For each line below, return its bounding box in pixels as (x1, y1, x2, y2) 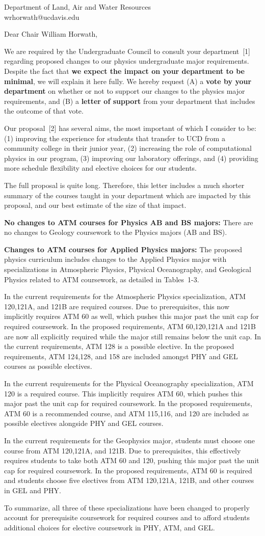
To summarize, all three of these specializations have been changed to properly (4, 502, 250, 513)
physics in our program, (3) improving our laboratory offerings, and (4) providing (4, 152, 258, 163)
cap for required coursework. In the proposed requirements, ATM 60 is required (4, 465, 252, 475)
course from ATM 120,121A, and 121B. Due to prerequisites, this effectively (4, 445, 241, 455)
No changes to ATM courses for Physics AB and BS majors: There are (4, 217, 253, 227)
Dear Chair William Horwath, (4, 29, 98, 39)
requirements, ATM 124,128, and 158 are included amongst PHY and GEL (4, 351, 238, 361)
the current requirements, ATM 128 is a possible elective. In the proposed (4, 341, 234, 352)
